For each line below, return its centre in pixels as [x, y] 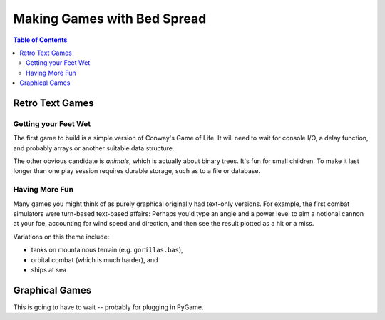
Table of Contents [40, 40]
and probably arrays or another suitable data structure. [94, 148]
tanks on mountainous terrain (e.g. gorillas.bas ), [107, 250]
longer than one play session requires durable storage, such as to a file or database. [137, 171]
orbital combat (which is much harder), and [94, 259]
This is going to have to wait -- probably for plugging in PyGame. [108, 307]
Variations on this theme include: [61, 237]
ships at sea [49, 269]
